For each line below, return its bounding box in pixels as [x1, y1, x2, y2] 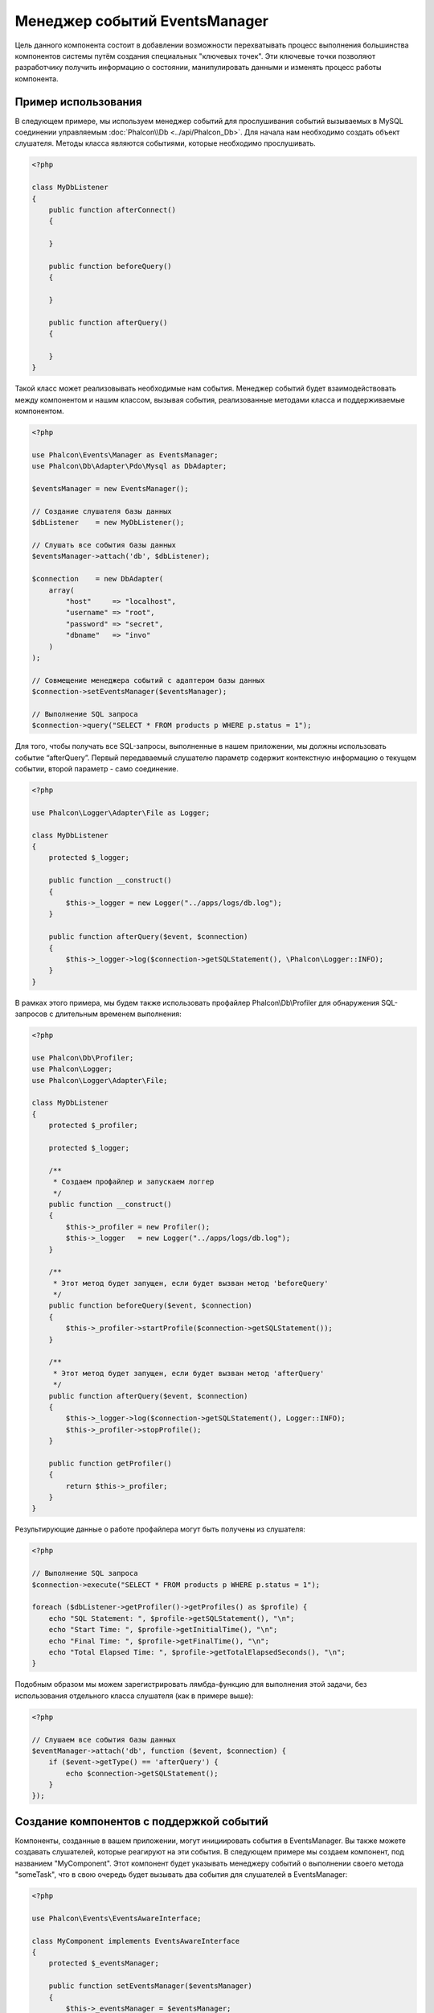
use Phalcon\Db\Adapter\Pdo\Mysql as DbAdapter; [31, 461, 227, 471]
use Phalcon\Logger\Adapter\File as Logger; [31, 808, 211, 817]
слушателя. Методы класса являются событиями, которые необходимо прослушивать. [14, 138, 317, 148]
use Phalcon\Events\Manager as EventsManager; [31, 450, 219, 459]
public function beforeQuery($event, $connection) [48, 1301, 252, 1310]
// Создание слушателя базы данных [31, 506, 172, 515]
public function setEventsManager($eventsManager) [48, 1982, 252, 1990]
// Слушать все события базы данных [31, 540, 177, 550]
